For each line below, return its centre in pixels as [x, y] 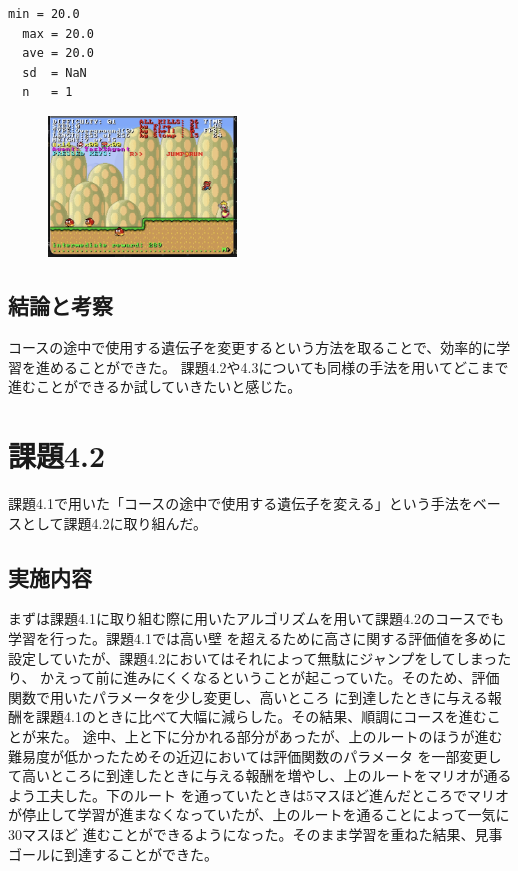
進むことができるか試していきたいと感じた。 [155, 386]
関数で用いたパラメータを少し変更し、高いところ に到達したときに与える [248, 696]
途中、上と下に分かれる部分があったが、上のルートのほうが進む [292, 736]
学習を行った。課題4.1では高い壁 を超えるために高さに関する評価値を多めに [257, 638]
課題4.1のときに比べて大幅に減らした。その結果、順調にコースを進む [261, 716]
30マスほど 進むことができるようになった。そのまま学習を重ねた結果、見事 [255, 833]
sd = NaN [54, 72]
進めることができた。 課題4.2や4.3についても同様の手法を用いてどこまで [272, 366]
